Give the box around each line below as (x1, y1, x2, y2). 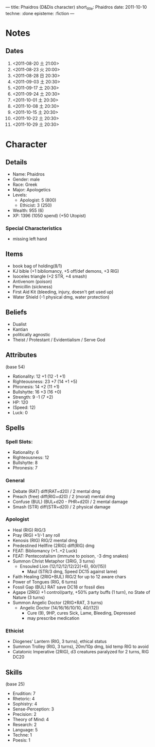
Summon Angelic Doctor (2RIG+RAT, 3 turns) (12, 600, 103, 606)
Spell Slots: (5, 438, 33, 445)
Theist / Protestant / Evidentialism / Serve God (12, 337, 105, 343)
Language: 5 (12, 727, 38, 732)
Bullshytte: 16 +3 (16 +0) (12, 389, 62, 395)
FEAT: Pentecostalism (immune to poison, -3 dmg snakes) (12, 553, 129, 559)
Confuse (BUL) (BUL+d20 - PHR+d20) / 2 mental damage (12, 499, 128, 505)
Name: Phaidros (12, 171, 45, 177)
